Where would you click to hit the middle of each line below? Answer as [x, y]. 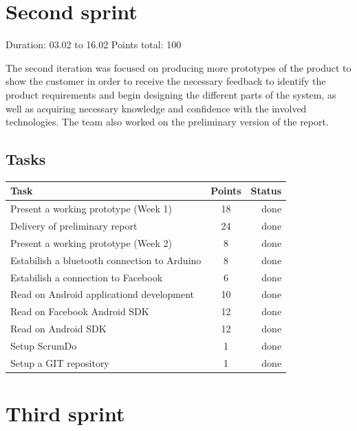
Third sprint [65, 413]
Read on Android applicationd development [102, 294]
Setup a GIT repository [60, 362]
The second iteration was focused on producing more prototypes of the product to [178, 67]
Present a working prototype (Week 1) [91, 209]
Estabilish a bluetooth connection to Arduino [106, 260]
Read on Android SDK [58, 329]
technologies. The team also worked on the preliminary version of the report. [167, 122]
